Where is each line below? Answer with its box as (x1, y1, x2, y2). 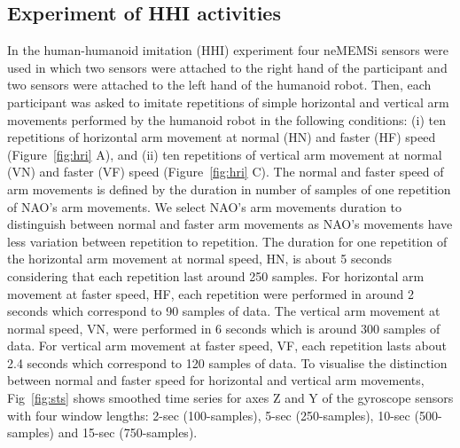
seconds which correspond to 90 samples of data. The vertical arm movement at (7, 302, 441, 320)
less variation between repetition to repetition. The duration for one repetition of (7, 232, 448, 250)
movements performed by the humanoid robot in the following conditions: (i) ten (7, 110, 446, 129)
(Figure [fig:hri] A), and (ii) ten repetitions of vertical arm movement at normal (7, 145, 442, 163)
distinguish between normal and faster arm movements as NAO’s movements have (7, 215, 453, 233)
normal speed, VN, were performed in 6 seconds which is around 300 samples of (7, 318, 441, 337)
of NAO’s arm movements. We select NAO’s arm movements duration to (7, 197, 402, 216)
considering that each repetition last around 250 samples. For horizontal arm (7, 266, 425, 285)
